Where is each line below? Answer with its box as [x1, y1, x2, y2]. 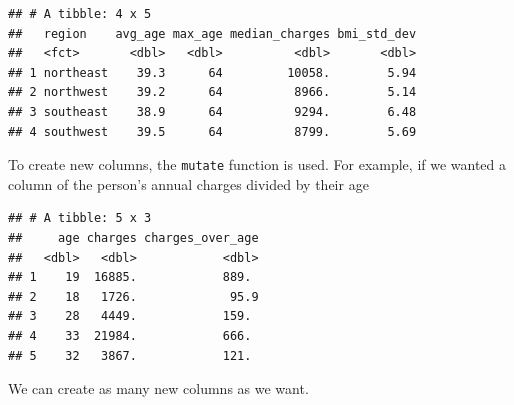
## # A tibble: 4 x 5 [8, 7, 152, 21]
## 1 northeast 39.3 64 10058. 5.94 [8, 65, 417, 80]
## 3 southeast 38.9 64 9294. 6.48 [8, 104, 417, 119]
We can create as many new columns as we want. [8, 378, 309, 399]
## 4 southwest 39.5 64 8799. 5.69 [8, 124, 417, 139]
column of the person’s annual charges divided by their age [8, 173, 369, 194]
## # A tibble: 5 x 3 [8, 211, 152, 226]
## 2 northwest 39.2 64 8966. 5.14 [8, 85, 417, 100]
